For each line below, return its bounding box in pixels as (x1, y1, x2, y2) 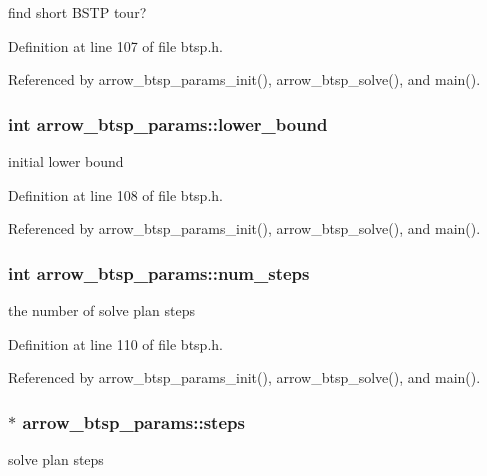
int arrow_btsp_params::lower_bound (8, 111, 328, 136)
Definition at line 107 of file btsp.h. (8, 35, 223, 56)
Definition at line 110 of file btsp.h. (8, 333, 223, 354)
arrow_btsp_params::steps (22, 409, 245, 434)
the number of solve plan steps (8, 300, 195, 320)
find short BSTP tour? (8, 2, 147, 22)
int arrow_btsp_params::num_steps (8, 260, 310, 285)
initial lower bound (8, 151, 124, 171)
